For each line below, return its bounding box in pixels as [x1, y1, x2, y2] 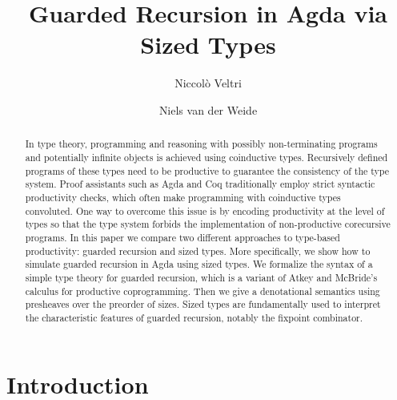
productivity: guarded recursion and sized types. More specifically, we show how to [25, 244, 371, 257]
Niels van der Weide [158, 101, 258, 118]
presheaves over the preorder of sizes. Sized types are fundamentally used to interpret [25, 297, 381, 311]
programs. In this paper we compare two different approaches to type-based [25, 230, 340, 244]
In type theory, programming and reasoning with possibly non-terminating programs [25, 137, 378, 151]
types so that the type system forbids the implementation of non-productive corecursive [25, 217, 391, 231]
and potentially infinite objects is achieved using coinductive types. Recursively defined [25, 150, 388, 164]
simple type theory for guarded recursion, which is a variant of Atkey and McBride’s [25, 270, 378, 284]
